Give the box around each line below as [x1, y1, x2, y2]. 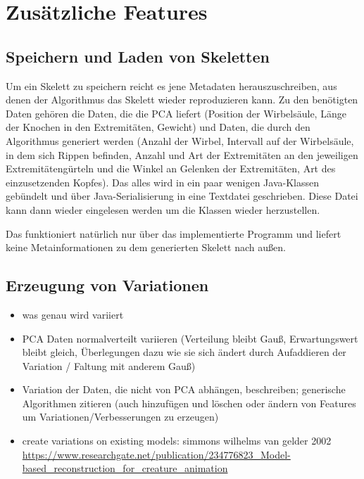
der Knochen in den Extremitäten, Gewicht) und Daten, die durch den [6, 120, 310, 134]
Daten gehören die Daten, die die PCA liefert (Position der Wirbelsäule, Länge [6, 106, 346, 120]
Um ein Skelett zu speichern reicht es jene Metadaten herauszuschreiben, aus [6, 78, 337, 93]
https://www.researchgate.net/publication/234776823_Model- [22, 447, 291, 461]
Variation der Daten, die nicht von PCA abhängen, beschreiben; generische [22, 382, 346, 397]
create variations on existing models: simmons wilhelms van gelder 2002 [22, 433, 332, 448]
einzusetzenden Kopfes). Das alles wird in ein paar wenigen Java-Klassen [6, 174, 320, 189]
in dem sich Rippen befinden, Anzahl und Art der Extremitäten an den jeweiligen [6, 147, 358, 162]
